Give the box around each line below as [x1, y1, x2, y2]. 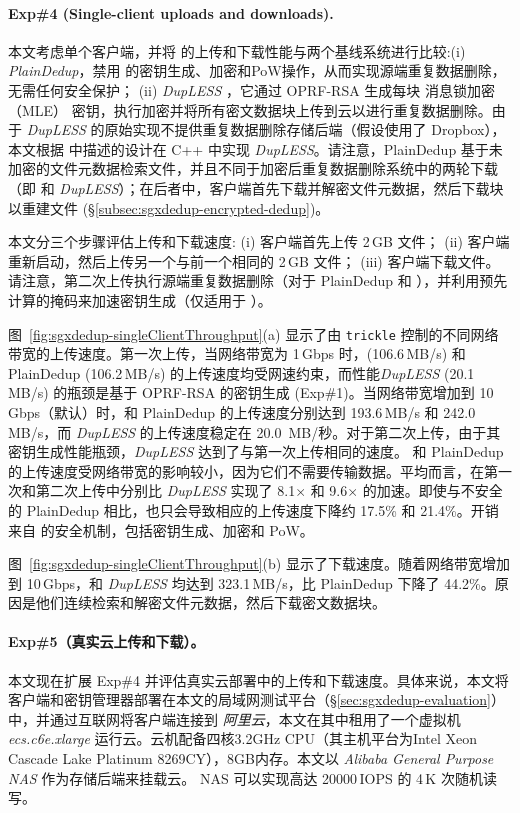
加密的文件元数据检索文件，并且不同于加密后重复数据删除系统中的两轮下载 [8, 158, 498, 179]
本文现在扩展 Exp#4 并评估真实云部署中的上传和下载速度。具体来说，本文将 [8, 669, 509, 690]
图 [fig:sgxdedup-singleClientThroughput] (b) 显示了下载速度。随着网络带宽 [8, 553, 482, 574]
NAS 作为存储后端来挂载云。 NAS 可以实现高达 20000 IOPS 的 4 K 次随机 [8, 767, 483, 788]
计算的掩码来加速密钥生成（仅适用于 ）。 [8, 289, 272, 310]
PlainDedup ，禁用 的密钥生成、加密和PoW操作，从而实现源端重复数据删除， [8, 60, 506, 81]
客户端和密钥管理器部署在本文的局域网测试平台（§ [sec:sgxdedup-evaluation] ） [8, 689, 505, 710]
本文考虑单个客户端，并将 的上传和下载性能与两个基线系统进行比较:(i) [8, 40, 466, 61]
